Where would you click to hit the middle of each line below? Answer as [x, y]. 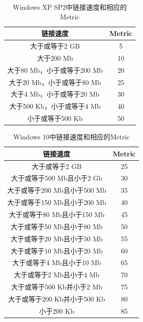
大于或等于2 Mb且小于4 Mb [57, 275]
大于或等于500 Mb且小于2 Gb [57, 178]
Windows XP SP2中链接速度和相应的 [70, 7]
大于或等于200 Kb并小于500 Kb [57, 298]
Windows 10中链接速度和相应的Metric [71, 137]
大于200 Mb [55, 58]
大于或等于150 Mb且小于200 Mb [57, 202]
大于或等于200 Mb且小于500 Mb [57, 190]
